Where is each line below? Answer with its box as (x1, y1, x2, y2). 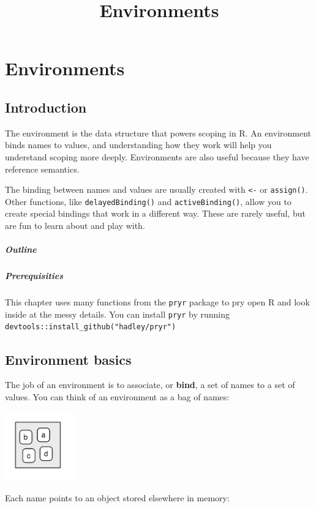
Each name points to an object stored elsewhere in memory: (5, 491, 230, 504)
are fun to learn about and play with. (5, 219, 145, 232)
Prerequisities (5, 269, 64, 282)
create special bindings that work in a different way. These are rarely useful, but (5, 207, 306, 220)
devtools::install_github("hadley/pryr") (5, 323, 176, 332)
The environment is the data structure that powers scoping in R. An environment (5, 126, 312, 139)
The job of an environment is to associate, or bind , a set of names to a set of (5, 378, 295, 391)
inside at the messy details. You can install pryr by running (5, 307, 230, 320)
